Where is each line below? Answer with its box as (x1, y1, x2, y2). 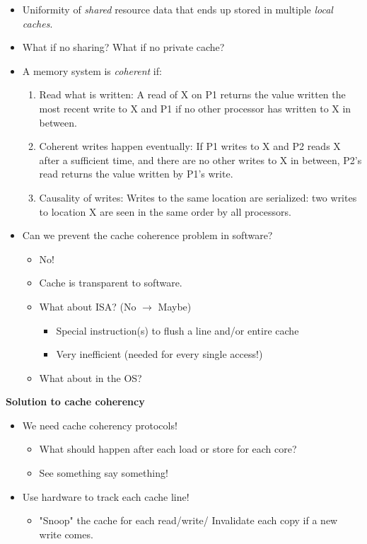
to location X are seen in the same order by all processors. (39, 204, 291, 219)
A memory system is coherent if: (22, 63, 162, 78)
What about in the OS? (39, 370, 142, 385)
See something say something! (39, 465, 168, 480)
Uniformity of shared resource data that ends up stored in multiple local (22, 2, 333, 16)
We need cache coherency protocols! (22, 417, 177, 432)
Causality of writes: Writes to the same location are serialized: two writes (39, 190, 357, 204)
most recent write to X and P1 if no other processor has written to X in (39, 100, 351, 115)
